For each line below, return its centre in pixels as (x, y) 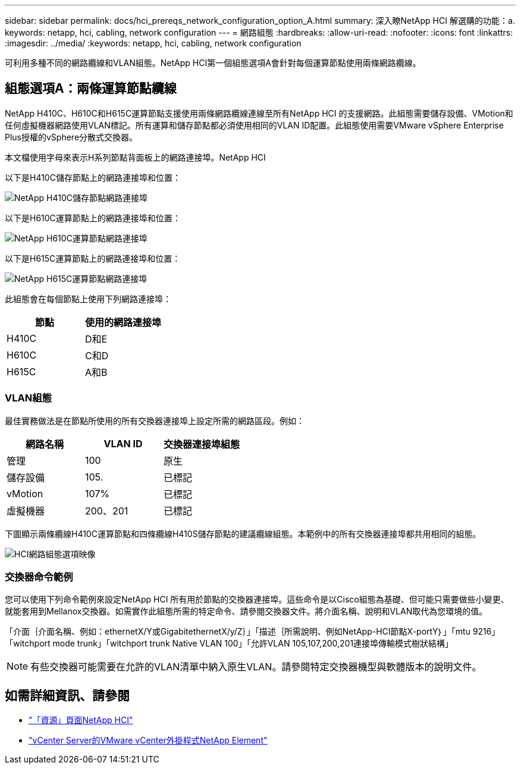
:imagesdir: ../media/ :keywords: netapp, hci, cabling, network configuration (153, 43)
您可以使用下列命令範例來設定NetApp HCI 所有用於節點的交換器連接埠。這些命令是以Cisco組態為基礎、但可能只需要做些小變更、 (257, 599)
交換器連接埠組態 (202, 444)
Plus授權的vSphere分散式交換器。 (71, 137)
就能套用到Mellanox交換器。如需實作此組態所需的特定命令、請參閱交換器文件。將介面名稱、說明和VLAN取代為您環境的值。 (246, 611)
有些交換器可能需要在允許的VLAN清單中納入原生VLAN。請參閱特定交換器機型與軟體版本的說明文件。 (256, 667)
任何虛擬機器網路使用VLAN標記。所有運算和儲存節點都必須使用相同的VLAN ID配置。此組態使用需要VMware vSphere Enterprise (254, 125)
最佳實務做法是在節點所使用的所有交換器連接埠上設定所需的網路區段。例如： (155, 420)
